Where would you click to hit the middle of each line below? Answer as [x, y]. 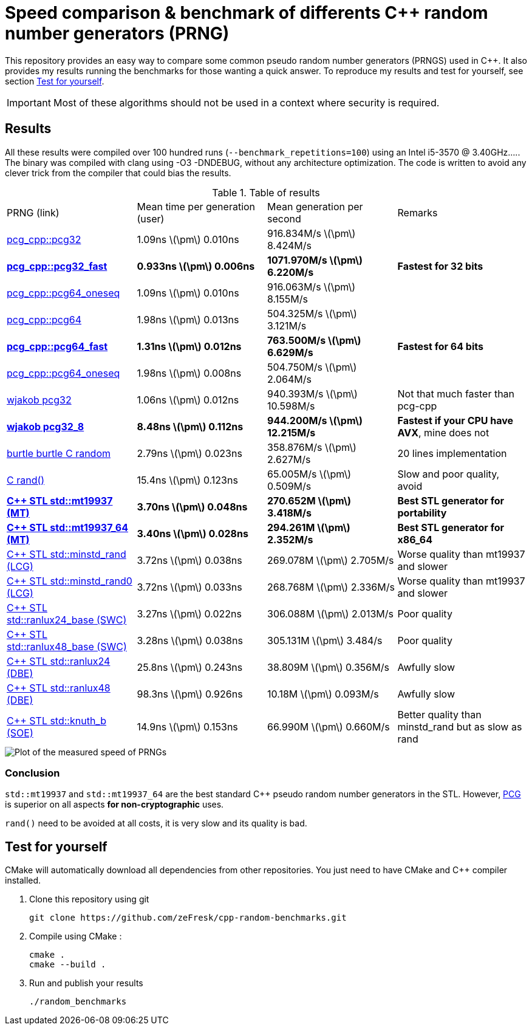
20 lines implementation [452, 453]
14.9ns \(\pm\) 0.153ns [187, 726]
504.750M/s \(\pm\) [312, 367]
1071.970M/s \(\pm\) [315, 260]
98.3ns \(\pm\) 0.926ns [190, 694]
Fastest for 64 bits [440, 346]
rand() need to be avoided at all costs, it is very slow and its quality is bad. [156, 823]
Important [29, 102]
